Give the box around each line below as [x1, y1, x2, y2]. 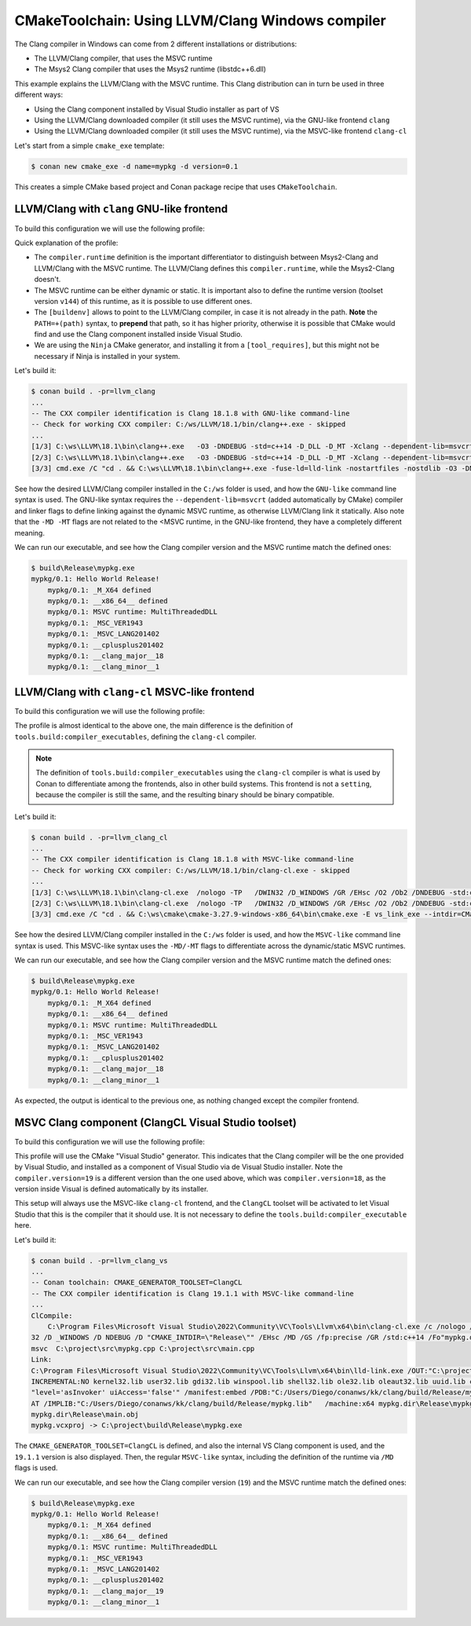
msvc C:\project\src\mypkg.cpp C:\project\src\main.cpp [31, 1344, 255, 1353]
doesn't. [34, 275, 61, 284]
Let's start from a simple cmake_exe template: [14, 141, 165, 150]
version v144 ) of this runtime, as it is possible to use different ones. [34, 296, 253, 306]
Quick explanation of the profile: [14, 238, 119, 247]
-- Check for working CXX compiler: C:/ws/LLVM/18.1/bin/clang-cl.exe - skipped [31, 866, 350, 875]
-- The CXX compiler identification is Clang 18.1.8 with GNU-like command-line [31, 409, 350, 418]
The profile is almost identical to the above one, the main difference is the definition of [14, 721, 294, 731]
